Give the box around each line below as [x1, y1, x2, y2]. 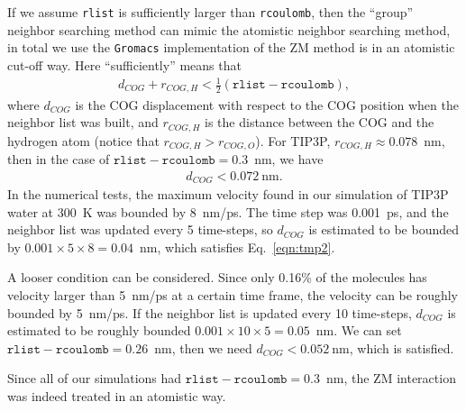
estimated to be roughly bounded [7, 321, 191, 340]
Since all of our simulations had [7, 369, 182, 388]
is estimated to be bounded [308, 220, 460, 239]
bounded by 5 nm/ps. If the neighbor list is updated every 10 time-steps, [7, 303, 412, 322]
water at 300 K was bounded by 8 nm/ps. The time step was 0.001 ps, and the [7, 202, 449, 221]
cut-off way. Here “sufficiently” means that [7, 55, 242, 74]
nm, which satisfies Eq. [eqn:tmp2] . [140, 237, 335, 256]
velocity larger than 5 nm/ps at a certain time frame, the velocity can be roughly [7, 286, 458, 305]
